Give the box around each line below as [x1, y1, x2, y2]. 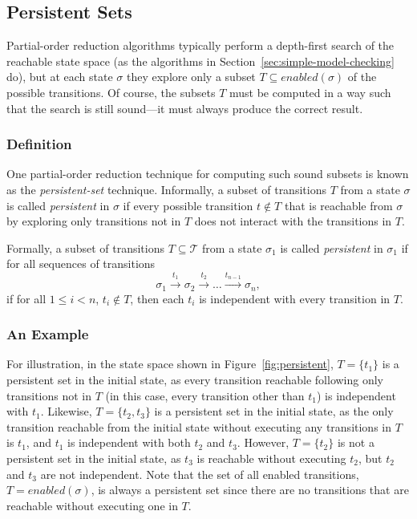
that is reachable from [284, 197, 393, 213]
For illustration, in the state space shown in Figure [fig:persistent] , [6, 355, 334, 372]
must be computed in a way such [229, 83, 391, 100]
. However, [237, 434, 289, 451]
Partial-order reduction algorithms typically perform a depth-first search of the [6, 37, 395, 54]
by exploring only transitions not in [6, 213, 181, 229]
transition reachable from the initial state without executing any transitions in [6, 418, 392, 435]
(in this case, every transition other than [105, 387, 305, 403]
